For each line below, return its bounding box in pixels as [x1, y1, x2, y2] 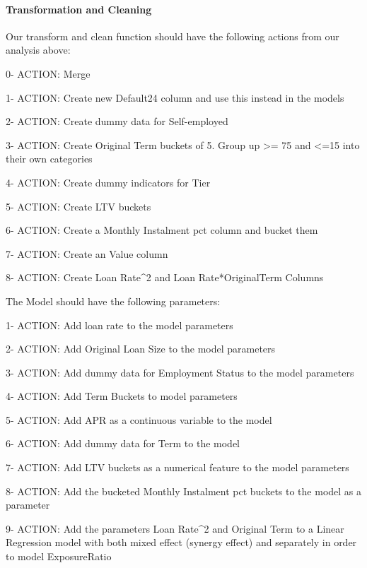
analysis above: [6, 42, 71, 57]
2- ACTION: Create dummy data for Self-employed [6, 114, 228, 129]
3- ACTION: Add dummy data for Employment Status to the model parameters [6, 365, 354, 379]
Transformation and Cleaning [6, 1, 152, 16]
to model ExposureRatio [6, 549, 112, 564]
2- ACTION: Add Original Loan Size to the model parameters [6, 341, 276, 356]
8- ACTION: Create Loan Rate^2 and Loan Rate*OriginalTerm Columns [6, 270, 324, 285]
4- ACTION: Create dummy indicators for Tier [6, 174, 211, 189]
